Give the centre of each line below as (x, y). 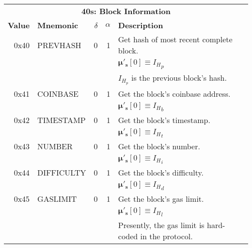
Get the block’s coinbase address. (174, 93)
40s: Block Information (126, 11)
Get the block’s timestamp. (164, 120)
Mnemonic (58, 25)
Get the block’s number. (159, 146)
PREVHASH (59, 45)
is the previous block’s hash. (179, 78)
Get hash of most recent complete (175, 39)
